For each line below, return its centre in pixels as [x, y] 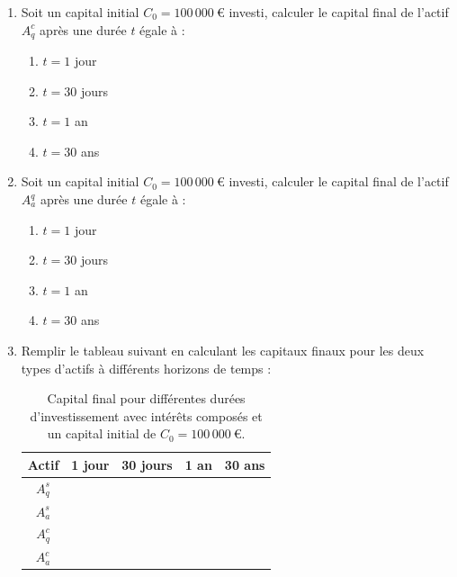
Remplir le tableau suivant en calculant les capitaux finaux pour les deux [223, 350]
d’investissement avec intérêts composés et [146, 415]
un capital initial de [102, 433]
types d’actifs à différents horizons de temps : [146, 368]
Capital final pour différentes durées [146, 398]
